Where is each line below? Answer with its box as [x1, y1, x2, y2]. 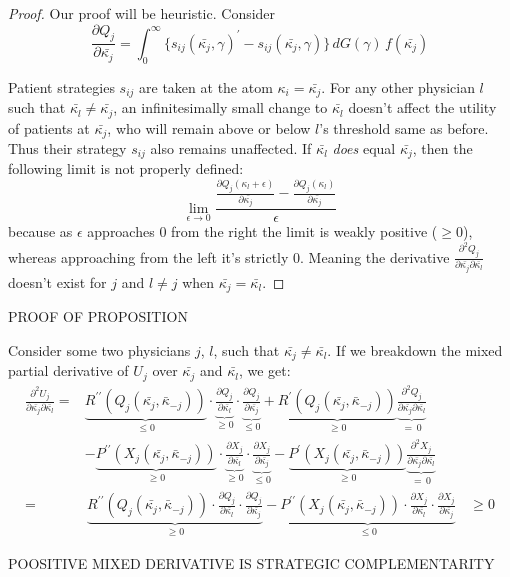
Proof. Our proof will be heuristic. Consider [8, 3, 276, 23]
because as [8, 221, 73, 242]
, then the [412, 137, 473, 158]
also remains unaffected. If [150, 137, 312, 158]
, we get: [238, 360, 291, 381]
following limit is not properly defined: [8, 158, 244, 179]
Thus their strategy [8, 137, 127, 158]
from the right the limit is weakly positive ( [171, 221, 438, 242]
